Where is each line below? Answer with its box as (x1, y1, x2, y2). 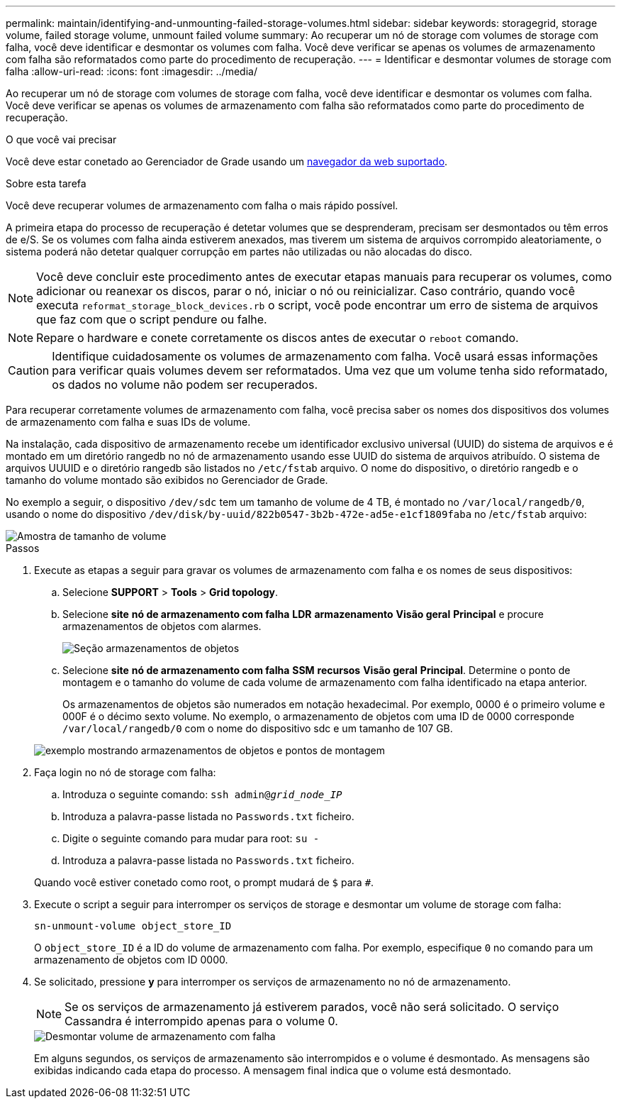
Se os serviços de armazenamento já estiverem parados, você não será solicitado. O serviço (65, 1000, 559, 1014)
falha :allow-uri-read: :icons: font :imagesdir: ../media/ (6, 65, 257, 77)
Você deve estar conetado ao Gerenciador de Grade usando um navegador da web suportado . (6, 155, 448, 167)
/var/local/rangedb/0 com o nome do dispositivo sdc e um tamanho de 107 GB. (62, 722, 453, 734)
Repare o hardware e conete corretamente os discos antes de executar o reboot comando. (36, 331, 519, 345)
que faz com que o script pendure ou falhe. (36, 312, 267, 326)
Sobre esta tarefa (6, 177, 86, 189)
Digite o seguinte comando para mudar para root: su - (62, 832, 320, 844)
